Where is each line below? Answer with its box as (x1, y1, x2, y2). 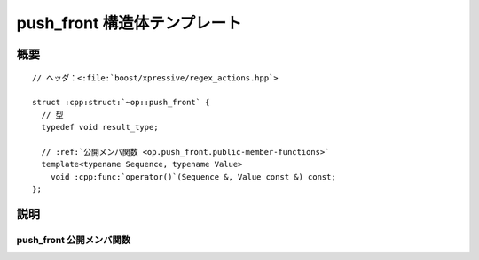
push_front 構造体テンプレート (16, 13, 243, 33)
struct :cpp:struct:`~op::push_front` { (32, 97, 210, 108)
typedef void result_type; (41, 122, 159, 133)
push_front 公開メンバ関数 (16, 233, 131, 246)
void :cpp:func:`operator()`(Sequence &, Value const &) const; (50, 172, 336, 181)
